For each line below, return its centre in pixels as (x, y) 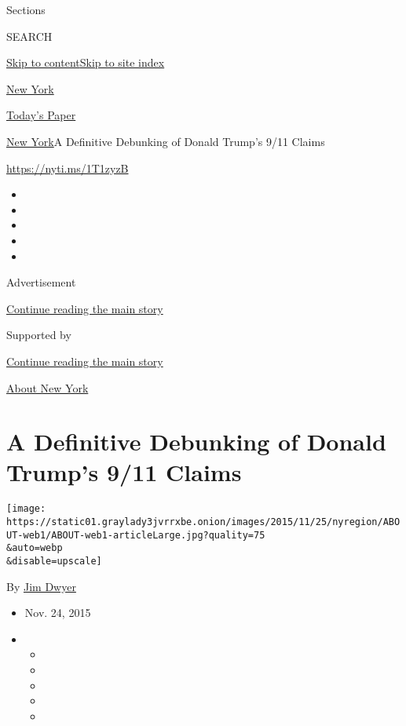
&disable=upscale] (54, 562)
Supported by (39, 335)
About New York (48, 387)
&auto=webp (35, 548)
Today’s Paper (41, 115)
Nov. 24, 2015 (58, 613)
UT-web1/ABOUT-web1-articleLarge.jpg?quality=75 (136, 535)
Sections (26, 9)
